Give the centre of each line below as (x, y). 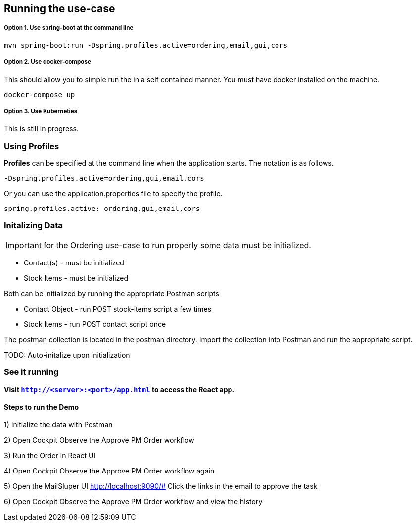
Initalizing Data (33, 226)
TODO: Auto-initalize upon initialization (67, 355)
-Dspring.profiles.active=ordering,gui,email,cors (104, 179)
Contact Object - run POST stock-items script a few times (118, 309)
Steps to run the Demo (42, 407)
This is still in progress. (42, 129)
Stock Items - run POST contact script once (95, 324)
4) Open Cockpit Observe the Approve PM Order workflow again (109, 471)
